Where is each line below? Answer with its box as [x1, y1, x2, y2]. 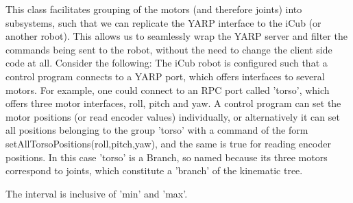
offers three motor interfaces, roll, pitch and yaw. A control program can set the [5, 96, 341, 110]
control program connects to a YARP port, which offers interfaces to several [5, 69, 325, 83]
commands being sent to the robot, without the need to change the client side [5, 42, 332, 56]
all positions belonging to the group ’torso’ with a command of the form [5, 123, 308, 137]
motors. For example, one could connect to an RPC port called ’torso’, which [5, 82, 330, 97]
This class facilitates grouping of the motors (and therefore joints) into [5, 2, 302, 16]
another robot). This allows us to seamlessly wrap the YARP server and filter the [5, 29, 348, 43]
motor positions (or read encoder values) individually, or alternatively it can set [5, 109, 340, 123]
